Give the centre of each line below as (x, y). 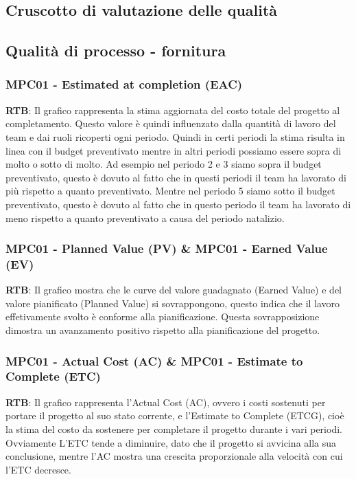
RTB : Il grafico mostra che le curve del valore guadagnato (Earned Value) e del (174, 290)
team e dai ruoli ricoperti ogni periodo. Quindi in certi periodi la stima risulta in (175, 136)
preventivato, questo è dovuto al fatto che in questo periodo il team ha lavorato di (178, 204)
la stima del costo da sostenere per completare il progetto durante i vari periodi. (174, 428)
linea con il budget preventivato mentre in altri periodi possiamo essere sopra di (174, 150)
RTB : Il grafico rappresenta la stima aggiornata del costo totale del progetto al (173, 110)
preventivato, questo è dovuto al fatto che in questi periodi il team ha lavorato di (176, 177)
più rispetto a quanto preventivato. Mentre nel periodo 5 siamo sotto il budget (170, 191)
